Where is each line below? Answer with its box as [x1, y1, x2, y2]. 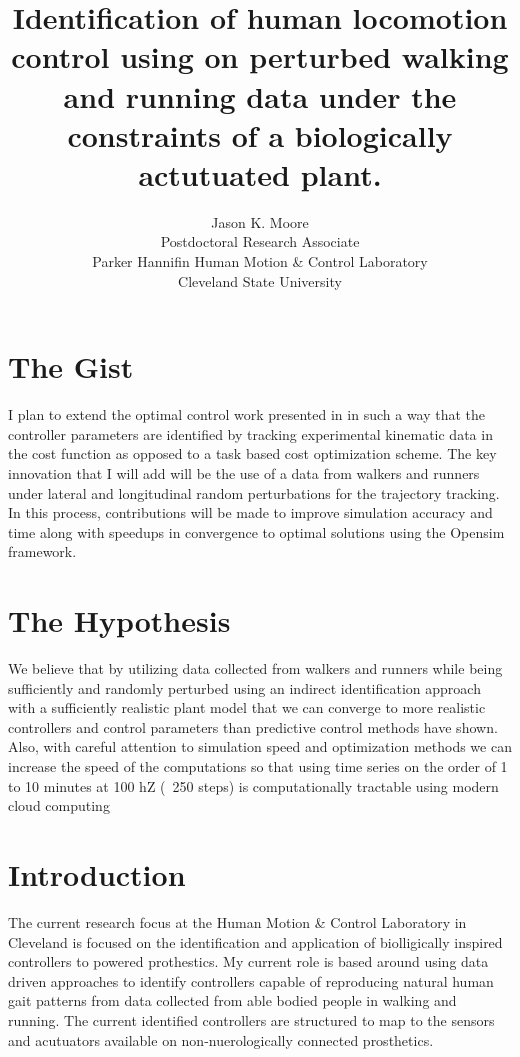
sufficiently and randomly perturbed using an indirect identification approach [8, 677, 481, 698]
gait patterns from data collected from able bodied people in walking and [8, 990, 457, 1011]
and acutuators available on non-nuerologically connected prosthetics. [8, 1029, 434, 1050]
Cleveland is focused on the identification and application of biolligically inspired [8, 931, 503, 952]
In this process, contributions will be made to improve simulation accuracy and [8, 502, 493, 523]
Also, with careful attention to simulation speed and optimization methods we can [8, 736, 512, 757]
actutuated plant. [138, 153, 382, 194]
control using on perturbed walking [11, 36, 509, 77]
